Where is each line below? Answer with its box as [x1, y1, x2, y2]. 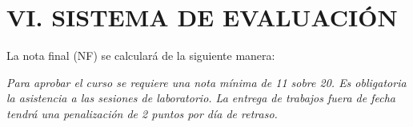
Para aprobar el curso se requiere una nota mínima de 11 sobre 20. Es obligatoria [6, 73, 407, 90]
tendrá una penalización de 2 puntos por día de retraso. [6, 105, 278, 121]
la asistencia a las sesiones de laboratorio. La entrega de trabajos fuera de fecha [6, 89, 395, 106]
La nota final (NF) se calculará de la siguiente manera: [6, 47, 275, 64]
